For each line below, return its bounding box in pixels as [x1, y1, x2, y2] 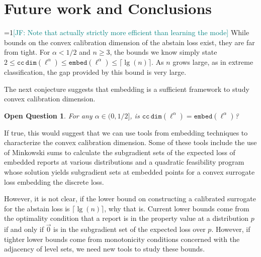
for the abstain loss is [4, 203, 70, 213]
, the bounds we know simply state [110, 47, 217, 57]
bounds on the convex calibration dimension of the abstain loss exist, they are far [4, 37, 255, 47]
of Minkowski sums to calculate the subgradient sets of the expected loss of [4, 147, 235, 157]
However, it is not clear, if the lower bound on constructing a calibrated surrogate [4, 193, 256, 204]
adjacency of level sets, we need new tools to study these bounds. [4, 243, 205, 254]
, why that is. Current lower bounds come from [104, 203, 249, 213]
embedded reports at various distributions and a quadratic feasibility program [4, 157, 244, 167]
